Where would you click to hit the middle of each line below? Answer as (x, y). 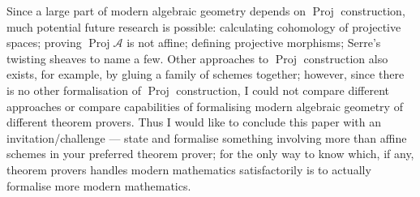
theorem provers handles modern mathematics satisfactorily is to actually (189, 169)
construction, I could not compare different (283, 90)
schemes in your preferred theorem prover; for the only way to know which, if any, (210, 154)
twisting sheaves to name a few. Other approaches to (138, 58)
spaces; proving (44, 43)
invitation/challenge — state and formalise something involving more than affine (207, 137)
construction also (346, 58)
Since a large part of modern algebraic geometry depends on (156, 11)
